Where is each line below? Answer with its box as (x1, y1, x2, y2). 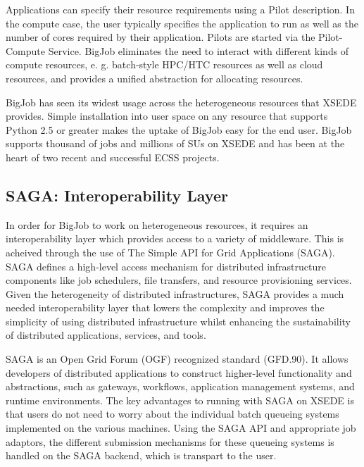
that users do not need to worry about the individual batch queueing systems (6, 406, 339, 421)
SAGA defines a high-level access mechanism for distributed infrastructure (6, 259, 326, 273)
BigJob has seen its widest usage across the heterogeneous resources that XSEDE (6, 94, 357, 109)
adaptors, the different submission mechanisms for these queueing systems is (6, 434, 334, 449)
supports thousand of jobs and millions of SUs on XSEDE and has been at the (6, 136, 345, 151)
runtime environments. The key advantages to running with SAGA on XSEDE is (6, 392, 354, 407)
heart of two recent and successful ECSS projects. (6, 149, 220, 164)
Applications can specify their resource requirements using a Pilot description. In (6, 2, 355, 16)
